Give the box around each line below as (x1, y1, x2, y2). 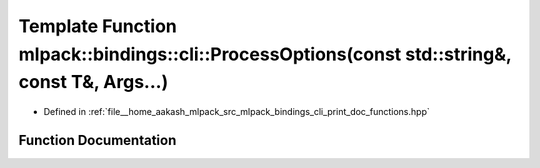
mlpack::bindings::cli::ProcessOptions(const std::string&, (18, 43, 512, 65)
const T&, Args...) (18, 71, 169, 94)
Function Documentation (18, 131, 177, 149)
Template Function (18, 15, 177, 37)
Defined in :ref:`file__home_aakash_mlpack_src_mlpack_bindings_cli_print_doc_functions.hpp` (43, 106, 430, 118)
